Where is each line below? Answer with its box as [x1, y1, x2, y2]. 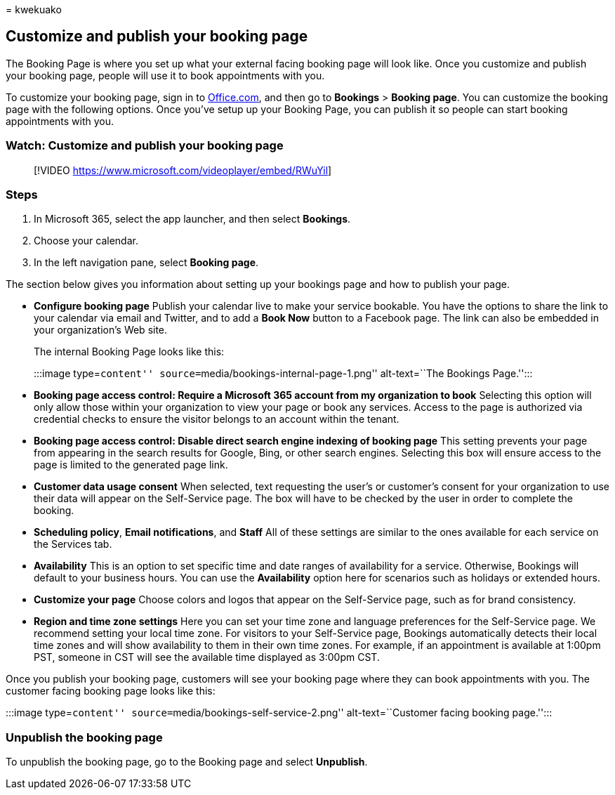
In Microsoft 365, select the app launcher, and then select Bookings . [34, 213, 351, 225]
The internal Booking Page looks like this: [34, 346, 225, 358]
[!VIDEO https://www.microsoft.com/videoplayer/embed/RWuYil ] [34, 164, 332, 176]
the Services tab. [34, 538, 112, 551]
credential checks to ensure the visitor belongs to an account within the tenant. [34, 413, 399, 426]
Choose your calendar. [34, 235, 138, 247]
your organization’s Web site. [34, 324, 168, 336]
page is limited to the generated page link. [34, 459, 228, 471]
